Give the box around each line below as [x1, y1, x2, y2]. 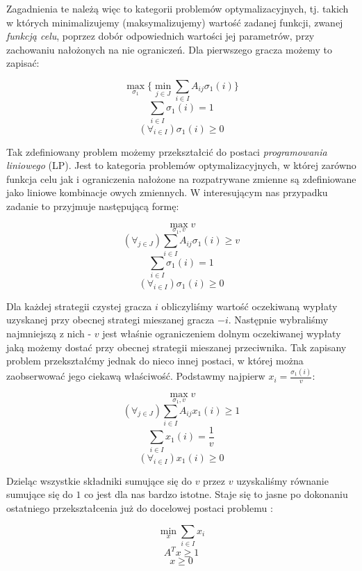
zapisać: [6, 56, 40, 70]
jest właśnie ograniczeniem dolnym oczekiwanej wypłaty [102, 326, 341, 341]
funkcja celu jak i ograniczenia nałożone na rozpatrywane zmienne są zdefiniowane [6, 171, 356, 186]
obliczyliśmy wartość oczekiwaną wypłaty [161, 298, 338, 313]
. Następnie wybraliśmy [228, 312, 329, 327]
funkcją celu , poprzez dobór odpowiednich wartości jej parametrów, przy [6, 29, 315, 43]
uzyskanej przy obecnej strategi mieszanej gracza [6, 312, 215, 327]
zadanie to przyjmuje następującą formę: [6, 199, 179, 213]
